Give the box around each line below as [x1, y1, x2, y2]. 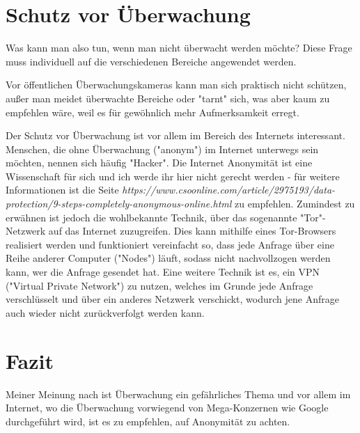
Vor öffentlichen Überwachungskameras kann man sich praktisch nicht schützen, [6, 77, 347, 92]
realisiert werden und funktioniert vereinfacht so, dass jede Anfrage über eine [6, 237, 334, 251]
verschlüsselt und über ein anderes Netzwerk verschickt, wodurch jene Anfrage [6, 292, 339, 306]
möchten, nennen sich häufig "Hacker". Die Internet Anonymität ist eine [6, 155, 313, 170]
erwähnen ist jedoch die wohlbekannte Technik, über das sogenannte [6, 210, 297, 224]
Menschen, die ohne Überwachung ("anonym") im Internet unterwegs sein [6, 141, 319, 156]
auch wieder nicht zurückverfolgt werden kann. [6, 305, 205, 320]
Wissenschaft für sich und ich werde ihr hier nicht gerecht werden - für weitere [6, 168, 340, 183]
